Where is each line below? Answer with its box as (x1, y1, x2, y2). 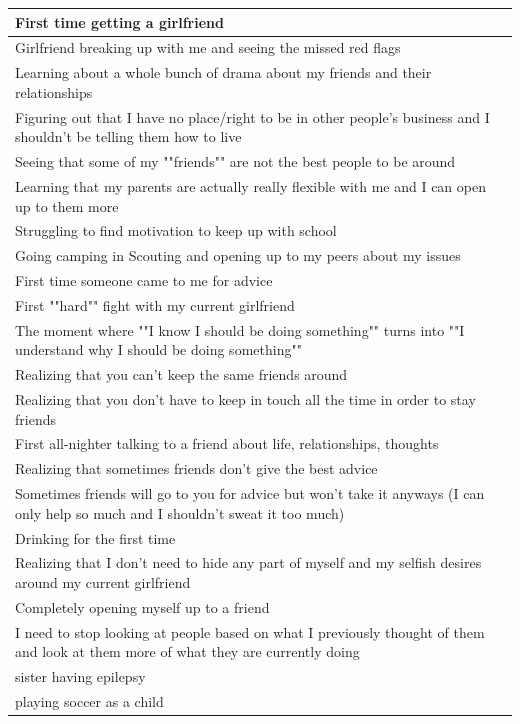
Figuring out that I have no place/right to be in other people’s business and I (15, 106, 490, 127)
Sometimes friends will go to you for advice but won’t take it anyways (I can (15, 483, 485, 504)
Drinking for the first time (15, 527, 176, 548)
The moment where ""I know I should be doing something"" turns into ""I (15, 319, 465, 340)
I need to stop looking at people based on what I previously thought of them (15, 621, 485, 642)
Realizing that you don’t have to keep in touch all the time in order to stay (15, 389, 476, 409)
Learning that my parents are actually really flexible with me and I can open (15, 175, 486, 196)
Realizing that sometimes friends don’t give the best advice (15, 458, 378, 479)
